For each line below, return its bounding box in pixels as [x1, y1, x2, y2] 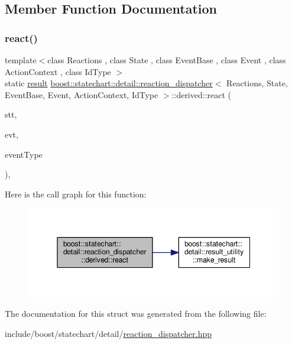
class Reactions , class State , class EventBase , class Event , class [47, 54, 286, 66]
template [5, 54, 37, 66]
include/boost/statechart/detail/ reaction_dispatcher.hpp [5, 327, 212, 339]
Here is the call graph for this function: [5, 187, 147, 200]
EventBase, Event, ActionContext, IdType [5, 88, 158, 100]
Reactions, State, [226, 77, 288, 89]
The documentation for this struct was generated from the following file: [5, 307, 267, 320]
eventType [5, 148, 43, 160]
